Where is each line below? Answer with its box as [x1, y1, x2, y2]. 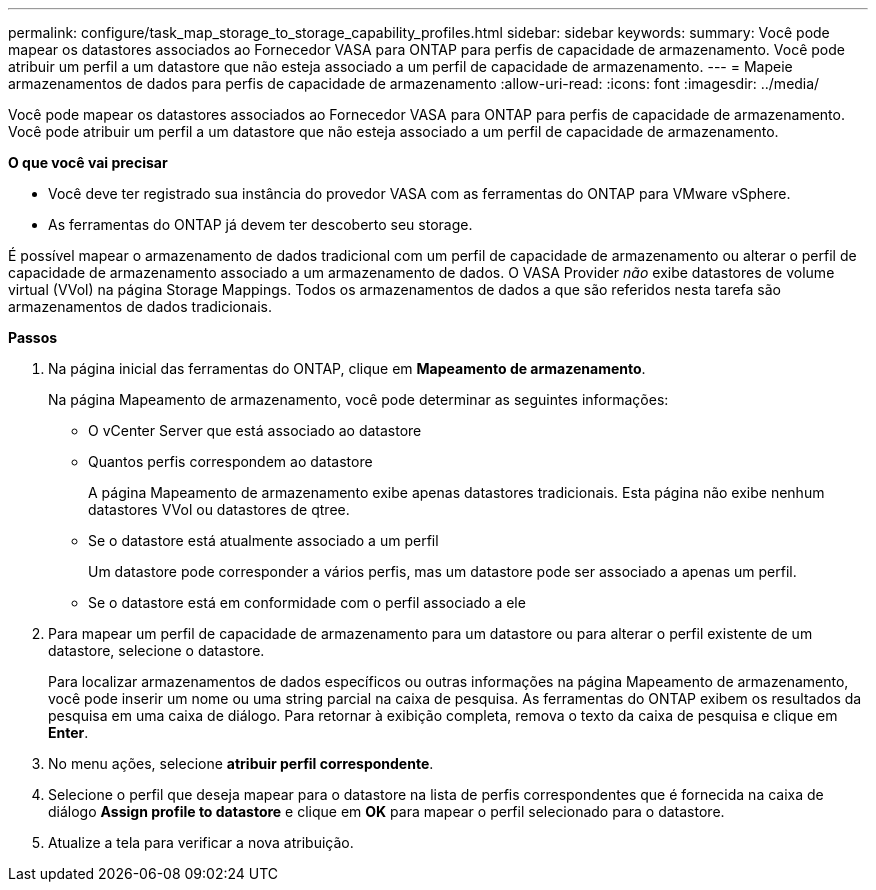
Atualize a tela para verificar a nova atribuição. [48, 834, 354, 851]
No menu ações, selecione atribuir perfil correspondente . [48, 755, 434, 772]
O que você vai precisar [8, 154, 168, 171]
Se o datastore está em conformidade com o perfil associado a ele [88, 594, 526, 611]
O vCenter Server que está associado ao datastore [88, 422, 422, 439]
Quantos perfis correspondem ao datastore [88, 453, 373, 470]
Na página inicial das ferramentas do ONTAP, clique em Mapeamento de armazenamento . [48, 360, 646, 377]
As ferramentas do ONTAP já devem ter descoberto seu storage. [48, 216, 473, 233]
